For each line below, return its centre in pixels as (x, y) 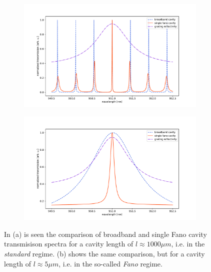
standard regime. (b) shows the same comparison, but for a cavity (104, 253)
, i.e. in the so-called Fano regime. (110, 263)
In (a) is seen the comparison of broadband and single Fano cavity (105, 234)
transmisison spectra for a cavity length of (69, 244)
